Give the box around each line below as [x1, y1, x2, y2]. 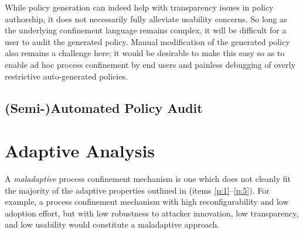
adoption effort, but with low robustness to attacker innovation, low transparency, [5, 207, 299, 219]
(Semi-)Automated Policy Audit [5, 98, 203, 116]
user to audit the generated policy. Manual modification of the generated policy [5, 35, 290, 47]
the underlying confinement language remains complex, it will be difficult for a [5, 24, 287, 36]
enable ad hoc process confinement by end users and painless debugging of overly [5, 58, 296, 70]
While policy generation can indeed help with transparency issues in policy [5, 1, 274, 13]
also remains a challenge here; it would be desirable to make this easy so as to [5, 47, 285, 59]
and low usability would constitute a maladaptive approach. [5, 218, 220, 230]
